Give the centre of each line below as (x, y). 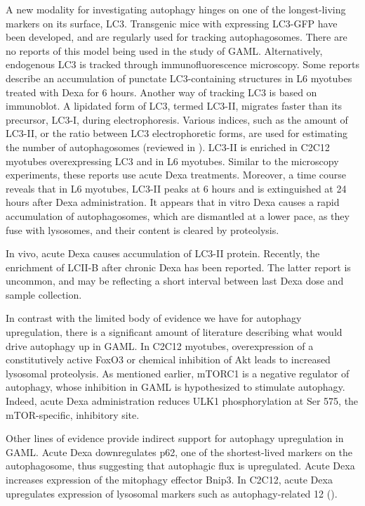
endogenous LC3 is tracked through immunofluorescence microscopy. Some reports (183, 64)
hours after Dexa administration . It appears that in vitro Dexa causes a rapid (173, 202)
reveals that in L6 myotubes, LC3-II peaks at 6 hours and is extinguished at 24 (176, 188)
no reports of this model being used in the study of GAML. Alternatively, (164, 50)
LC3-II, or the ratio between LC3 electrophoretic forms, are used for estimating (177, 133)
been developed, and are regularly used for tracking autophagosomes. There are (177, 37)
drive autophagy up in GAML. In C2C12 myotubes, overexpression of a (160, 345)
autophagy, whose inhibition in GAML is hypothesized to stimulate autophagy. (175, 387)
